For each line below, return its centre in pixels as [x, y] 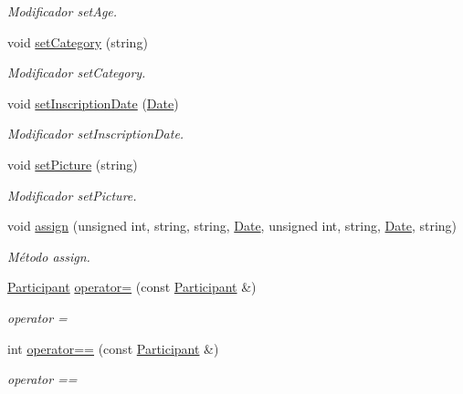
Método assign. [49, 256]
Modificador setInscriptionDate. [96, 134]
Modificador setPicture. [72, 195]
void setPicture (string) [73, 164]
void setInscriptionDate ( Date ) [93, 103]
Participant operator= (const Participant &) [132, 287]
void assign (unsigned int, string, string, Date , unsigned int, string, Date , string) [232, 226]
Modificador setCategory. [77, 73]
